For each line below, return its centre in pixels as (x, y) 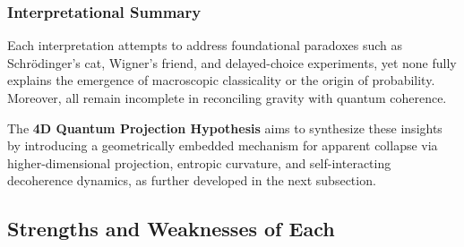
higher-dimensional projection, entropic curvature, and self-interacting (199, 162)
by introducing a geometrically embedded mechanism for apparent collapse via (223, 145)
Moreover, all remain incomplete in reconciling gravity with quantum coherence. (227, 98)
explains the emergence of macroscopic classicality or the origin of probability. (221, 80)
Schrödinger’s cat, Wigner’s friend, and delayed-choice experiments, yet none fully (232, 62)
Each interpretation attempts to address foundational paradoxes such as (205, 45)
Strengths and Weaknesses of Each (171, 229)
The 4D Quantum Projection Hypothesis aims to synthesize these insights (225, 128)
